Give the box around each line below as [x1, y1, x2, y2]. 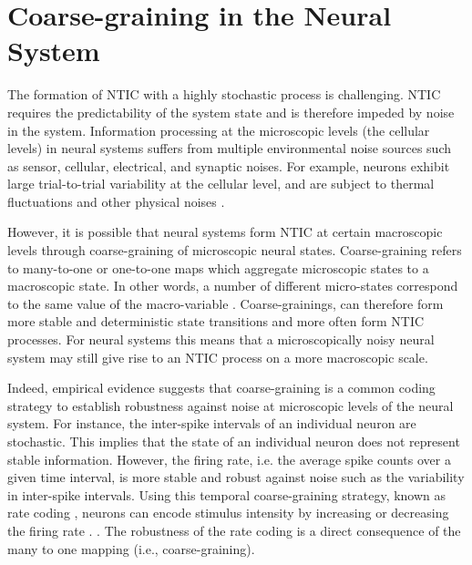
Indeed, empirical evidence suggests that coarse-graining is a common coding [7, 378, 436, 397]
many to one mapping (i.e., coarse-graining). [7, 539, 255, 558]
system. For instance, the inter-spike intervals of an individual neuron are [7, 414, 416, 433]
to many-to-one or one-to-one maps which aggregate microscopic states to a [7, 258, 429, 277]
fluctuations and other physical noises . [7, 191, 225, 211]
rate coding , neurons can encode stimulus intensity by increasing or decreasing [7, 503, 449, 522]
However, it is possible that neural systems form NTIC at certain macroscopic [7, 222, 443, 241]
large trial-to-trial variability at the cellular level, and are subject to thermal [7, 174, 435, 193]
